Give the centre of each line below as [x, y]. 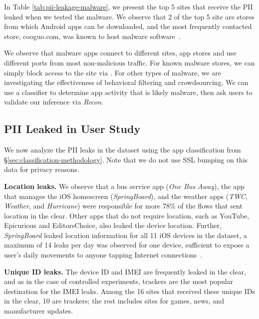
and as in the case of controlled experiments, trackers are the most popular [119, 281]
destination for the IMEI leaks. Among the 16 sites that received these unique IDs [129, 291]
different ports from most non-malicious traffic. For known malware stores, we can [129, 62]
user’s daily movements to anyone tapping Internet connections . [103, 255]
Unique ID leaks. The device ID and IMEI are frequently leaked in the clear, [125, 271]
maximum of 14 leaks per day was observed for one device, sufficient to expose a [127, 245]
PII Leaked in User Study [72, 129]
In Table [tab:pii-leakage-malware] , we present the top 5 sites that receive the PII [129, 6]
